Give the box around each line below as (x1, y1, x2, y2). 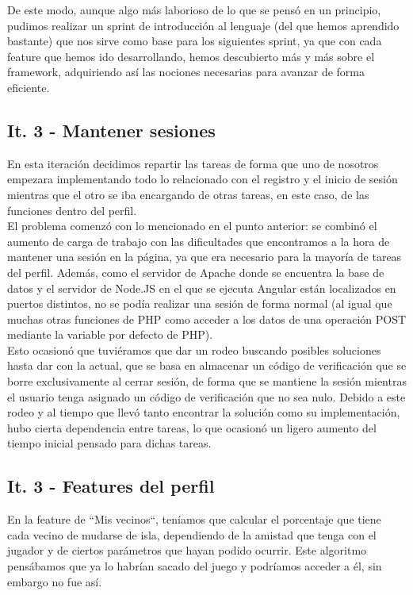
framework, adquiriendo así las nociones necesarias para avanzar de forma (7, 63, 365, 80)
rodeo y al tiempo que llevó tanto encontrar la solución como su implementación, (7, 404, 400, 420)
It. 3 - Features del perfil (7, 474, 215, 498)
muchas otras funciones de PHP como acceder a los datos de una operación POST (7, 310, 407, 327)
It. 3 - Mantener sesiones (7, 117, 216, 142)
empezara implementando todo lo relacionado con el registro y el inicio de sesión (7, 171, 398, 187)
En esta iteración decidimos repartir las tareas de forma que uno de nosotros (7, 155, 379, 171)
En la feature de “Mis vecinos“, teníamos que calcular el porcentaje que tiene (7, 511, 381, 528)
